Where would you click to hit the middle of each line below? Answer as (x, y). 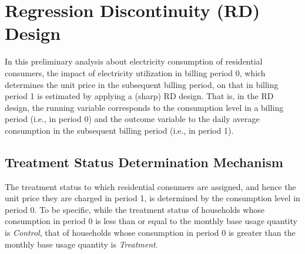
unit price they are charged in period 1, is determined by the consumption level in (152, 198)
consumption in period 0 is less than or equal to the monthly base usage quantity (151, 221)
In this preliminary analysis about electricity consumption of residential (134, 61)
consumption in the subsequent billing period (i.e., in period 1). (119, 130)
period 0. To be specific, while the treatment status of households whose (135, 209)
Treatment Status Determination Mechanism (144, 162)
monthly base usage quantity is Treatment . (81, 244)
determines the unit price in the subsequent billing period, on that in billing (142, 84)
